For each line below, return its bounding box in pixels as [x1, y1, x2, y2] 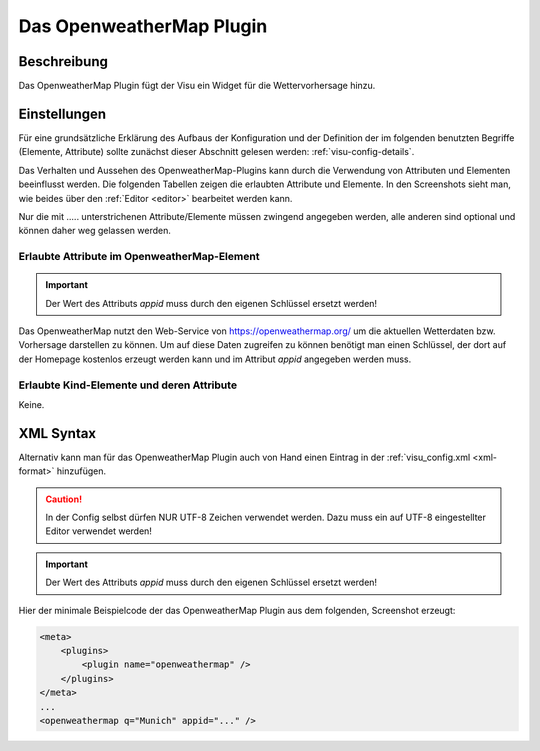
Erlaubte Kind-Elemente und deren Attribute [18, 378, 238, 392]
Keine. [18, 398, 45, 410]
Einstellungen [18, 105, 107, 122]
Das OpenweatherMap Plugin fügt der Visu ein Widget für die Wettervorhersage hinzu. [18, 80, 376, 92]
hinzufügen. [56, 465, 107, 477]
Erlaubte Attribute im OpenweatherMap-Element [18, 250, 260, 264]
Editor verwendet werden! [45, 525, 152, 537]
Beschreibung [18, 53, 109, 70]
